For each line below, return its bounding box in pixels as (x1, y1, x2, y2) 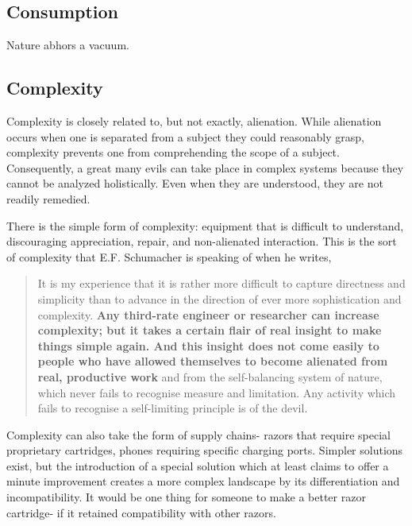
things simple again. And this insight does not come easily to (37, 337, 379, 354)
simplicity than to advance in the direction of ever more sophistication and (37, 290, 402, 307)
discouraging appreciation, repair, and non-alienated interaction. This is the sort (6, 233, 397, 249)
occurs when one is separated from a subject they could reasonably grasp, (6, 128, 364, 145)
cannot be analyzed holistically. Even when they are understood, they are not (6, 175, 383, 191)
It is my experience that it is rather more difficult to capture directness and (37, 275, 406, 292)
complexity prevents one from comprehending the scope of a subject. (6, 144, 340, 161)
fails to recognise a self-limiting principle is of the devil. (37, 400, 308, 416)
